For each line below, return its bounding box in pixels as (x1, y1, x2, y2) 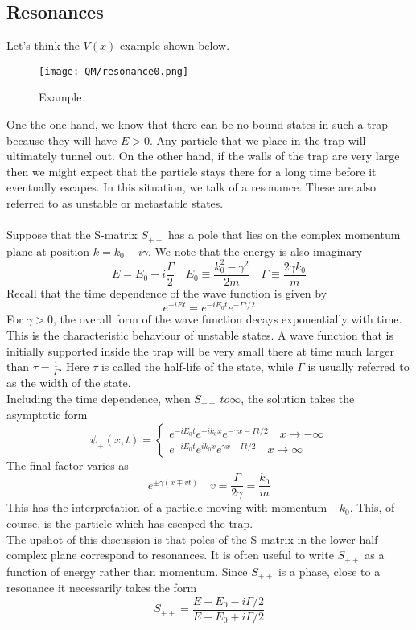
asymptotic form (6, 406, 88, 423)
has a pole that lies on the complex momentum (168, 226, 401, 243)
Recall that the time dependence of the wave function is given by (6, 284, 327, 301)
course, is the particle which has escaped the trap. (6, 514, 253, 531)
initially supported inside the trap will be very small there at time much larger (6, 342, 394, 359)
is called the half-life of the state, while (101, 358, 294, 375)
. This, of (349, 499, 395, 516)
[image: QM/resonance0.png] (39, 65, 189, 77)
